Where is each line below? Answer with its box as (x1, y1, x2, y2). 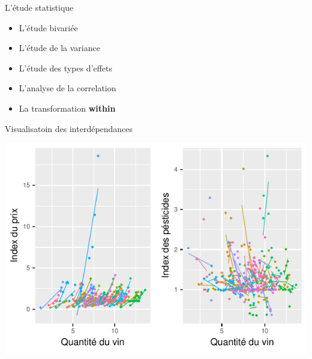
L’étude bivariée (19, 21, 78, 34)
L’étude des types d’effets (19, 61, 112, 74)
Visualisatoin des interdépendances (5, 122, 133, 134)
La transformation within (19, 101, 116, 114)
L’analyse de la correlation (19, 82, 116, 94)
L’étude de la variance (19, 41, 100, 54)
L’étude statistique (5, 1, 74, 13)
